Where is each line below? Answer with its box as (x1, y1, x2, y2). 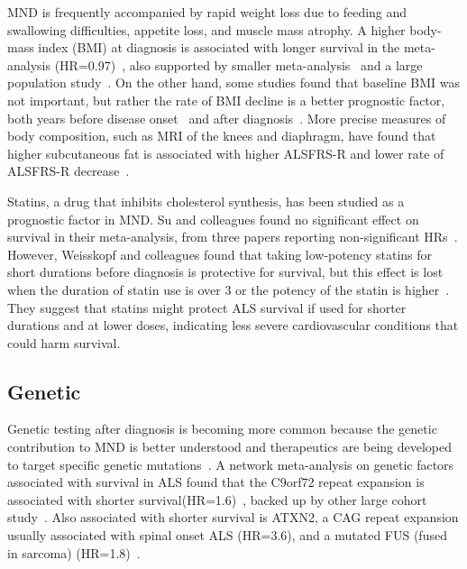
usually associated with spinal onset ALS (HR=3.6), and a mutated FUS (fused (7, 526, 447, 545)
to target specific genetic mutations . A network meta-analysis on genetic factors (7, 454, 454, 473)
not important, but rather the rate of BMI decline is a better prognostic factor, (7, 90, 445, 109)
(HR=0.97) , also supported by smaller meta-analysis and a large (54, 55, 423, 74)
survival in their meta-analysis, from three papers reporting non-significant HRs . (7, 227, 458, 246)
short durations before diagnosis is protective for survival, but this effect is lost (7, 262, 444, 281)
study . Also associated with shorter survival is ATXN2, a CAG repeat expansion (7, 508, 459, 527)
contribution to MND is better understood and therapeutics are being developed (7, 437, 453, 456)
